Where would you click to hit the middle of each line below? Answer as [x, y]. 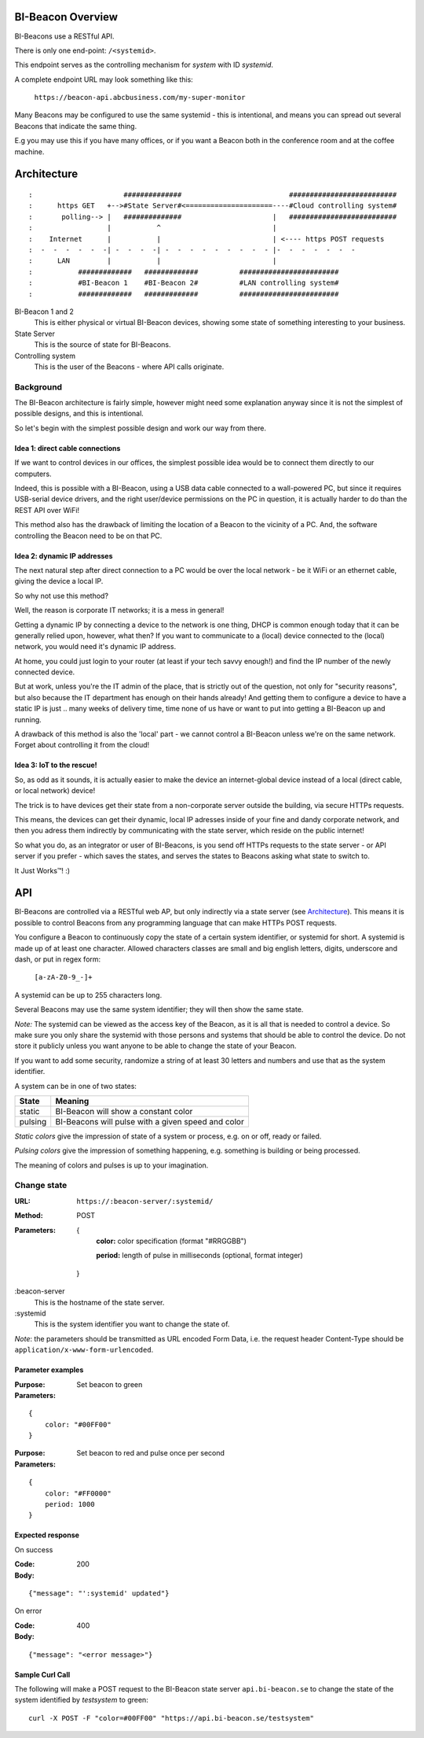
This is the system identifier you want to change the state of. [132, 1324]
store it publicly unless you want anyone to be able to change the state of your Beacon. [155, 1046]
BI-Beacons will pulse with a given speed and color [150, 1121]
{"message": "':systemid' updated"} [99, 1593]
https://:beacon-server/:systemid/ [145, 1201]
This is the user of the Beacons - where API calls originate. [129, 367]
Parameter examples [49, 1370]
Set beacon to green [110, 1384]
